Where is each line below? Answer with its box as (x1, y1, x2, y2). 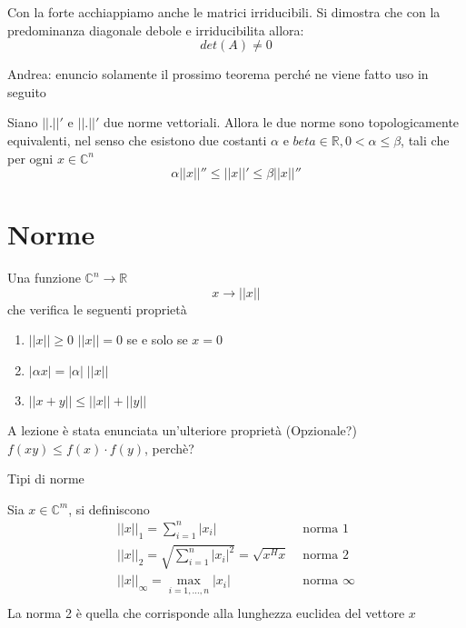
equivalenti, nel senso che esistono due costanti (7, 130, 267, 149)
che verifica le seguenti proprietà (7, 299, 187, 318)
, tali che (401, 130, 450, 149)
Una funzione (7, 268, 81, 287)
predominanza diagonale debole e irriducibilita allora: (7, 20, 304, 39)
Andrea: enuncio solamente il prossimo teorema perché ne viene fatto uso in (7, 65, 429, 84)
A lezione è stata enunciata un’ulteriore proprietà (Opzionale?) (7, 421, 357, 440)
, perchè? (144, 438, 194, 457)
